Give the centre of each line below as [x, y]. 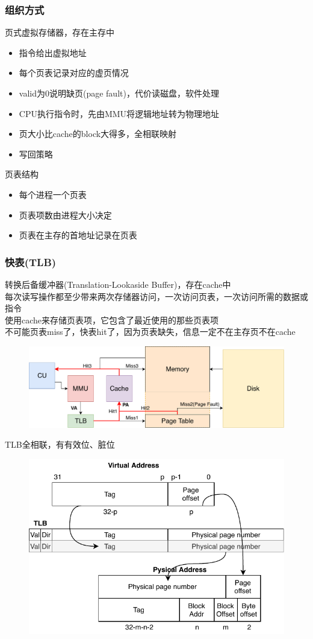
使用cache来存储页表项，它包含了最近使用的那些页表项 [112, 319]
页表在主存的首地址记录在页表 [78, 235]
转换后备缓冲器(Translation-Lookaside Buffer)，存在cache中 [118, 284]
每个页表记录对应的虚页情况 [74, 73]
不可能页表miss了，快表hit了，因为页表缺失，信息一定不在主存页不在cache [150, 332]
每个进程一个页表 [53, 194]
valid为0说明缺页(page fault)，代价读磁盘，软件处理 [119, 93]
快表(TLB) [31, 262]
